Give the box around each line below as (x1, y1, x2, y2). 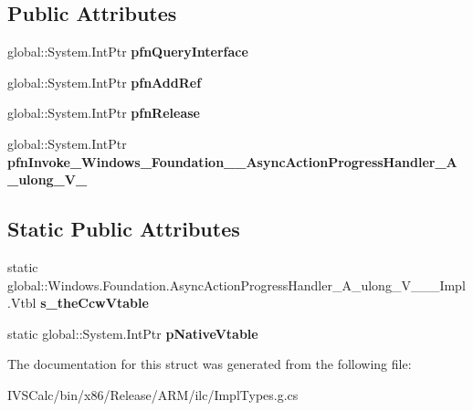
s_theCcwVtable (40, 293, 149, 312)
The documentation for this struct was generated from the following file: (7, 354, 412, 374)
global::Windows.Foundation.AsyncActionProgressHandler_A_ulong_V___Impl (7, 275, 466, 294)
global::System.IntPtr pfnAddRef (7, 72, 202, 91)
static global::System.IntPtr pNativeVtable (7, 323, 258, 342)
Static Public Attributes (7, 215, 240, 243)
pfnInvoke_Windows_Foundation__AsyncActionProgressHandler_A (7, 152, 457, 171)
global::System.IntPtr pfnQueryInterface (7, 42, 248, 61)
